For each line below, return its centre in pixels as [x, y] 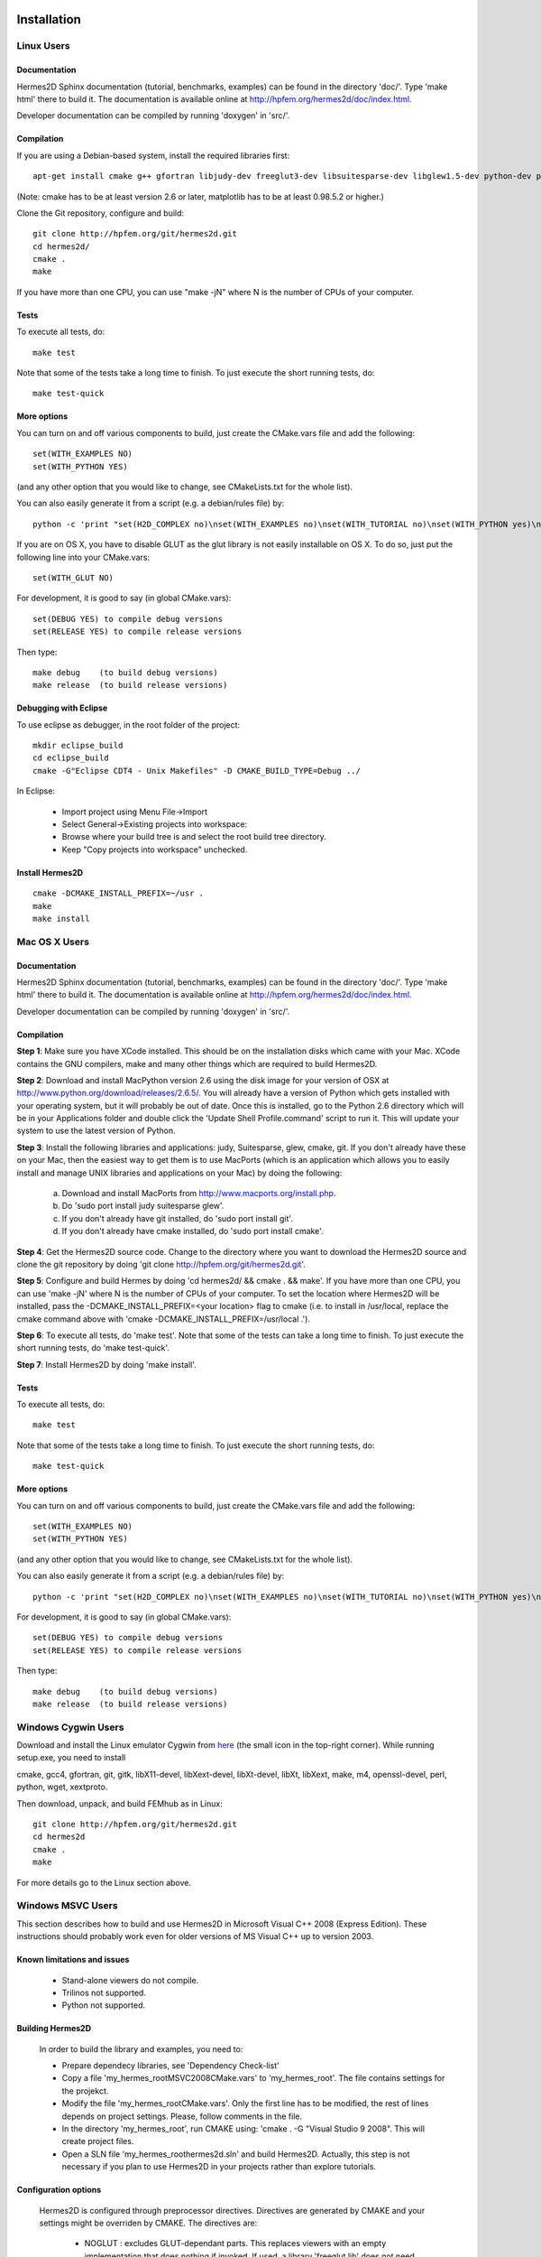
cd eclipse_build [71, 758]
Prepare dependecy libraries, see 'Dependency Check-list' [170, 2066]
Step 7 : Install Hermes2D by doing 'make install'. [107, 1364]
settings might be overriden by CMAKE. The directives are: [148, 2223]
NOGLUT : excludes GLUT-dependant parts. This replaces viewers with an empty [235, 2243]
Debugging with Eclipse [62, 708]
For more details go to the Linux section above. [104, 1882]
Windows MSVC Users [67, 1906]
